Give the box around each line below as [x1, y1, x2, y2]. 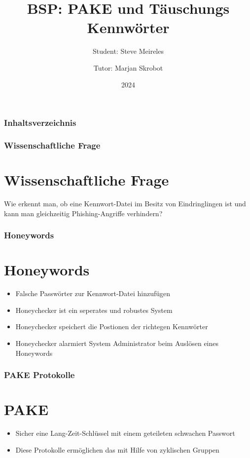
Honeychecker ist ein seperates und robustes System [15, 305, 173, 315]
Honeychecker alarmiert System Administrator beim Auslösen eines [15, 338, 219, 348]
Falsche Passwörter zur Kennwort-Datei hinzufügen [15, 288, 171, 299]
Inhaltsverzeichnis [4, 116, 76, 129]
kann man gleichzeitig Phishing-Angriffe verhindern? [4, 208, 163, 218]
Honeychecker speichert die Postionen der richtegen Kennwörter [15, 321, 208, 332]
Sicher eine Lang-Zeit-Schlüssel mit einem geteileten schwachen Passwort [15, 428, 235, 438]
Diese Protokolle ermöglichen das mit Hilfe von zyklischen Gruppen [15, 444, 219, 455]
